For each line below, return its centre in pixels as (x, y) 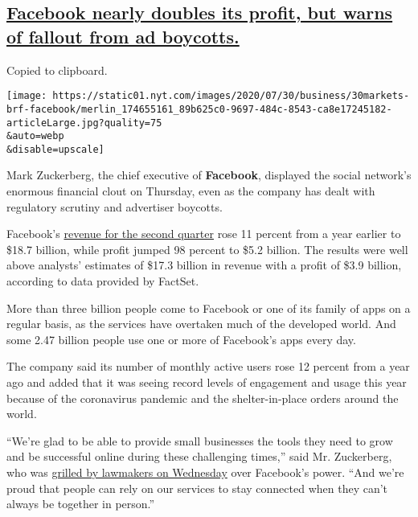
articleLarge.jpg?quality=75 (84, 123)
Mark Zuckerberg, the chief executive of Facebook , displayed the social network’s (209, 175)
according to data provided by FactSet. (103, 281)
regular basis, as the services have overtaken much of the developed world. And (201, 324)
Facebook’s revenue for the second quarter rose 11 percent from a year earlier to (204, 234)
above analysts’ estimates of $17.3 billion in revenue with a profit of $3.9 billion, (204, 265)
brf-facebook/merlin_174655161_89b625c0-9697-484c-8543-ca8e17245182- (199, 109)
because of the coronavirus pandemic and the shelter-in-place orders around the (203, 398)
